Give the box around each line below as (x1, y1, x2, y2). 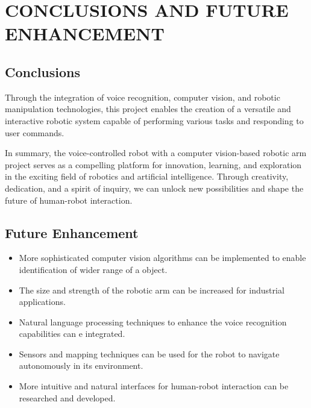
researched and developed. (19, 391, 116, 404)
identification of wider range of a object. (19, 263, 168, 275)
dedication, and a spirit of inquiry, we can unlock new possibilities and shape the (5, 181, 304, 194)
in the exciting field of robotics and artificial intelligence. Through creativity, (5, 170, 289, 183)
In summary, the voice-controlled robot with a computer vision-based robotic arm (5, 146, 307, 159)
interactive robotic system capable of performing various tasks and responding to (5, 114, 304, 127)
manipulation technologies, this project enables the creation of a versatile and (5, 102, 291, 115)
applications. (19, 295, 66, 308)
